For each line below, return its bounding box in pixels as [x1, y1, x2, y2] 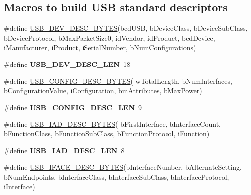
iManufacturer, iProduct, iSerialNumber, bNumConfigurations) [4, 42, 196, 53]
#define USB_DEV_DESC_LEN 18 [4, 59, 130, 69]
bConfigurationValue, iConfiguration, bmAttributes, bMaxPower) [4, 85, 202, 96]
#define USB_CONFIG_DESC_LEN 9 [4, 102, 142, 112]
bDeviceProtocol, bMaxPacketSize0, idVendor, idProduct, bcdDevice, [4, 32, 215, 43]
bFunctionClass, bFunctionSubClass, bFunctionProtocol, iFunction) [4, 128, 210, 138]
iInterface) [4, 181, 35, 192]
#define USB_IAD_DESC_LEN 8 [4, 145, 125, 155]
